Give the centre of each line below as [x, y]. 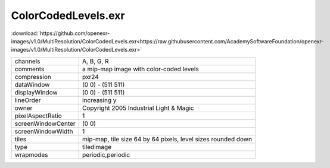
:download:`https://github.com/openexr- [60, 33]
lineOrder [28, 100]
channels [27, 61]
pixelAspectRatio [38, 116]
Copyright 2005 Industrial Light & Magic [138, 108]
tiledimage [97, 147]
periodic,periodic [106, 154]
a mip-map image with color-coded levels [141, 69]
